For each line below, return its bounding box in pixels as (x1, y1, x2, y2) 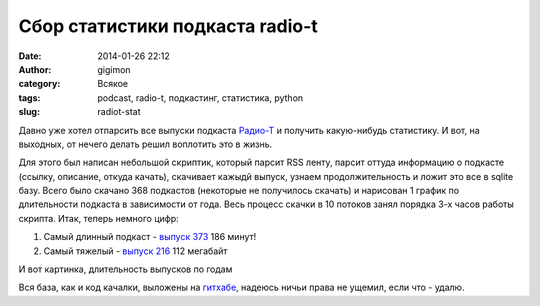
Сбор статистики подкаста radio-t (18, 15, 319, 37)
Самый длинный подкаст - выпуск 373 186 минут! (43, 231, 257, 243)
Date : (18, 50, 42, 62)
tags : (18, 91, 41, 104)
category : (18, 78, 61, 90)
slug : (18, 106, 40, 118)
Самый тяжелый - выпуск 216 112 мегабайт (43, 245, 228, 257)
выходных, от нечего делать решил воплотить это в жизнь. (18, 138, 273, 150)
